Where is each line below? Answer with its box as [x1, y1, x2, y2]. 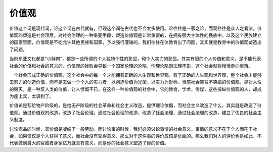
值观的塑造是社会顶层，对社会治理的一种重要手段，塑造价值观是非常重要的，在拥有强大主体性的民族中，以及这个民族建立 [9, 32, 262, 38]
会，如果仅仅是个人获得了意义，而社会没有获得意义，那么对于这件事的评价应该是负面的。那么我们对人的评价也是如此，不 [9, 133, 262, 139]
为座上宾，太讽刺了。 [9, 93, 54, 99]
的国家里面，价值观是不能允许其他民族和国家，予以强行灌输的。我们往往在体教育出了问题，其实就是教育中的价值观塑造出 [9, 39, 262, 45]
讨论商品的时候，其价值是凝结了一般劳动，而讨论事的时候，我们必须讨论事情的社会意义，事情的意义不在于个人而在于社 [9, 126, 257, 132]
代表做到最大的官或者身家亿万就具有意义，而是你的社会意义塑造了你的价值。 [9, 140, 169, 146]
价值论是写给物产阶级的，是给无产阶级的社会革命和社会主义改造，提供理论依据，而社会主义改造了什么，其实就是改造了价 [9, 103, 262, 109]
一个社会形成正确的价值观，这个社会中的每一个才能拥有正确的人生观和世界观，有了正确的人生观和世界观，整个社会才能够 [9, 72, 262, 78]
